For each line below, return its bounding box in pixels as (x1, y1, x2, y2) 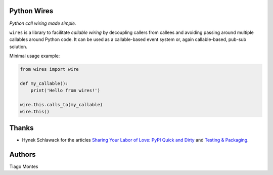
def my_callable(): (20, 80, 68, 86)
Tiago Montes (9, 163, 38, 169)
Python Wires (9, 7, 54, 15)
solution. (9, 43, 28, 50)
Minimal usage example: (9, 53, 60, 59)
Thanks (9, 123, 34, 132)
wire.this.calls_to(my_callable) (20, 102, 103, 108)
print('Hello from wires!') (30, 88, 101, 94)
